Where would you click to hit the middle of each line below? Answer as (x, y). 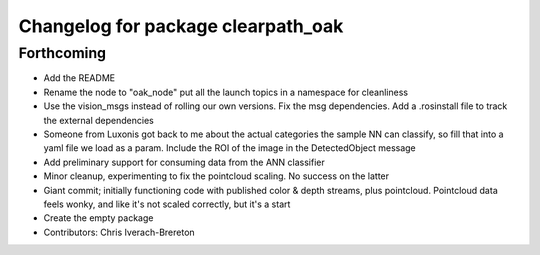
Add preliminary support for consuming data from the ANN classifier (184, 162)
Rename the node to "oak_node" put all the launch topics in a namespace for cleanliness (226, 92)
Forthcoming (62, 53)
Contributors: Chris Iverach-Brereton (119, 232)
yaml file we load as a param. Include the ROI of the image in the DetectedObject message (230, 148)
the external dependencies (98, 120)
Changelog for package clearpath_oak (181, 26)
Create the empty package (98, 218)
